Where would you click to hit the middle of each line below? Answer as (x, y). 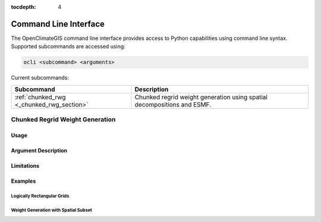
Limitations (25, 165)
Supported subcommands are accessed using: (68, 46)
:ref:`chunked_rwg (40, 97)
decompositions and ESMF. (173, 104)
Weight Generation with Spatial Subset (51, 210)
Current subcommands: (40, 78)
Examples (23, 181)
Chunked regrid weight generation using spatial (201, 97)
